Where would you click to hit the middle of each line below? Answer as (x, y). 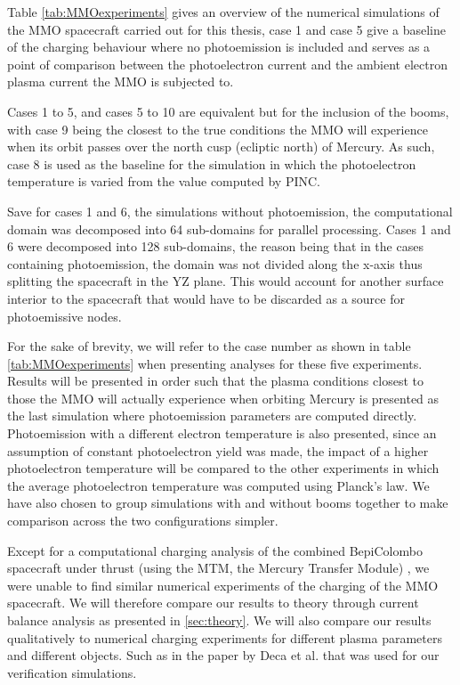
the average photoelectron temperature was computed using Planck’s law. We (218, 485)
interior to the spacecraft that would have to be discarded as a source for (206, 298)
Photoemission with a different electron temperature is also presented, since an (222, 433)
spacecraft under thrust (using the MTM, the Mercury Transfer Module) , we (218, 568)
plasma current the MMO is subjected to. (121, 82)
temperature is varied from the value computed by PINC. (164, 181)
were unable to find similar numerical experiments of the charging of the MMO (223, 585)
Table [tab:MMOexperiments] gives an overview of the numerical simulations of (223, 12)
